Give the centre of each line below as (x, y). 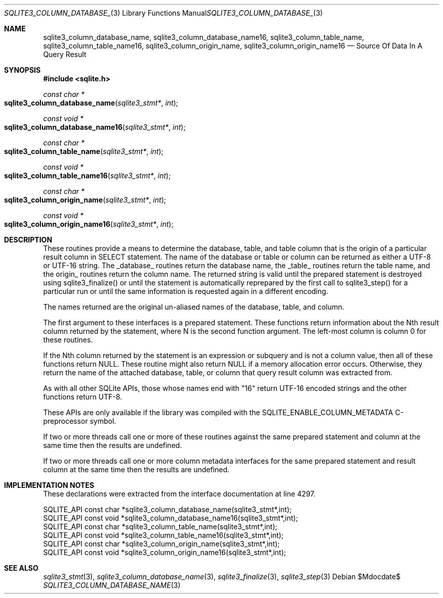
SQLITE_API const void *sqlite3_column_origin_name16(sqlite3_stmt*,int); (165, 552)
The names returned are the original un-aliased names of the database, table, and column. (194, 307)
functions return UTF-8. (83, 397)
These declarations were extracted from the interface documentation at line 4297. (179, 494)
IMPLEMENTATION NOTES (49, 485)
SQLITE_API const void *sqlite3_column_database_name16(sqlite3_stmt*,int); (171, 518)
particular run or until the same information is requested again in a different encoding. (186, 291)
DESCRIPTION (28, 240)
